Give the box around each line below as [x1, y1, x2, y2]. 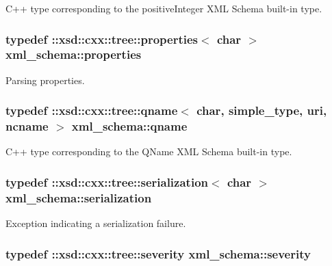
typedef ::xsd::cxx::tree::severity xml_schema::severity [5, 245, 311, 262]
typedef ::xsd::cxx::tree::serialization [5, 173, 208, 190]
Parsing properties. [5, 72, 85, 87]
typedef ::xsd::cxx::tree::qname [5, 102, 178, 119]
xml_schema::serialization [5, 189, 152, 206]
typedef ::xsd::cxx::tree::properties [5, 30, 199, 47]
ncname [5, 118, 49, 135]
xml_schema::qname [71, 118, 188, 135]
